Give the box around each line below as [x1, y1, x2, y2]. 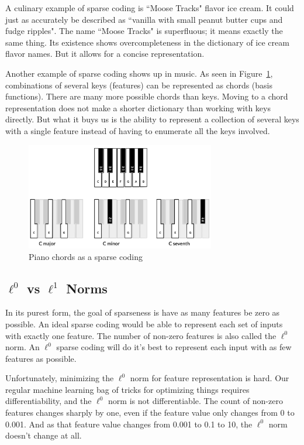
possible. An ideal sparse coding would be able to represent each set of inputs [5, 317, 283, 330]
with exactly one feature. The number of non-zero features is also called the [5, 329, 277, 341]
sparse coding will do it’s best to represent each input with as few [56, 341, 292, 353]
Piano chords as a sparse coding [29, 250, 143, 262]
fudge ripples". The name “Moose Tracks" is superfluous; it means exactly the [5, 25, 283, 37]
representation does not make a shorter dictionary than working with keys [5, 101, 271, 114]
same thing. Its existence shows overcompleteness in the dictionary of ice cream [5, 36, 289, 48]
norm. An [5, 341, 40, 353]
